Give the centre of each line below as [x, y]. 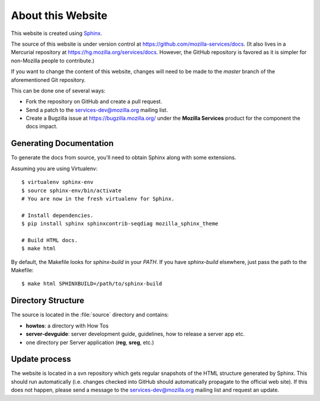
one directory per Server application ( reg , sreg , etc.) [90, 342]
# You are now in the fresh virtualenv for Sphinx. [98, 198]
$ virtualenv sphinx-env [57, 182]
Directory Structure [48, 300]
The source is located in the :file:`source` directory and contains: [90, 315]
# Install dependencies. [57, 215]
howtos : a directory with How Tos [67, 326]
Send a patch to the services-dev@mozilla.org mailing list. [97, 110]
